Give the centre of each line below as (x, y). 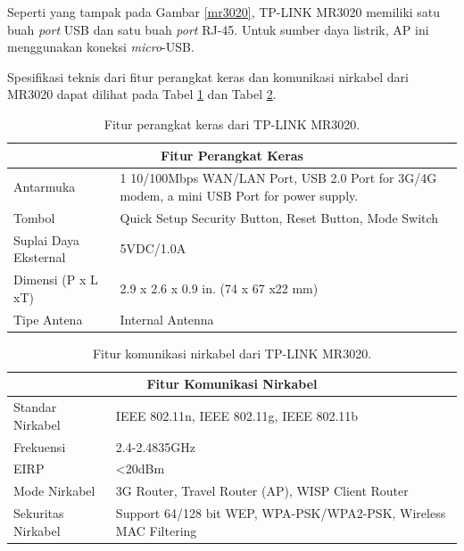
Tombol (34, 217)
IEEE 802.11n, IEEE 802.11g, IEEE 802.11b (237, 415)
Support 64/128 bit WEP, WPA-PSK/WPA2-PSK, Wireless (281, 513)
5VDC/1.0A (153, 248)
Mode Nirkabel (54, 491)
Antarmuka (45, 187)
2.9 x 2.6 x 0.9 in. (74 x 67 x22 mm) (219, 288)
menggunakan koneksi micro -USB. (101, 47)
